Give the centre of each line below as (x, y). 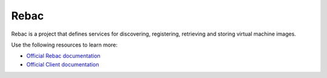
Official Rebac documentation (64, 56)
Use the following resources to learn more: (64, 45)
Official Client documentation (63, 64)
